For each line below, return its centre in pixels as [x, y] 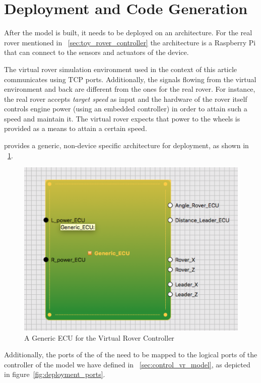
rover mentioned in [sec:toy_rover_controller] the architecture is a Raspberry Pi [130, 42]
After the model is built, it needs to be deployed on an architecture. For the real [128, 33]
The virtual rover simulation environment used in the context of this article [121, 69]
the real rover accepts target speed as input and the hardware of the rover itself [126, 99]
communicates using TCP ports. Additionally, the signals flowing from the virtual [130, 79]
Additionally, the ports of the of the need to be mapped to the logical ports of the [131, 355]
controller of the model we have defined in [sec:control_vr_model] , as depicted [127, 364]
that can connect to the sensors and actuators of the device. [96, 52]
